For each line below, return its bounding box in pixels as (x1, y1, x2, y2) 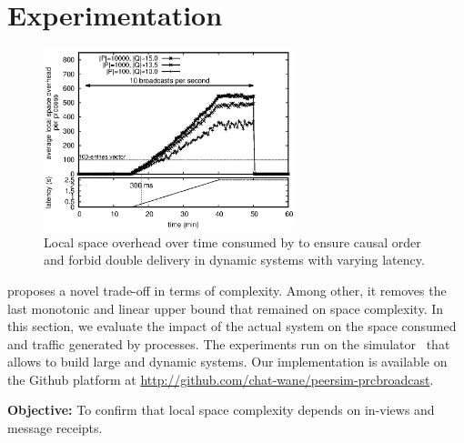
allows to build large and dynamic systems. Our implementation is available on (7, 352, 448, 371)
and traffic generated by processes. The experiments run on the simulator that (7, 334, 450, 353)
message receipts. (7, 418, 103, 438)
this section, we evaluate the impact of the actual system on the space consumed (7, 317, 457, 336)
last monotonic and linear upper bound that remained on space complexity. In (7, 298, 444, 317)
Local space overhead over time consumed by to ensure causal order (44, 232, 421, 251)
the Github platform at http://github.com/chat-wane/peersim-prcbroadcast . (7, 369, 434, 388)
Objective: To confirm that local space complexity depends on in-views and (7, 400, 435, 419)
